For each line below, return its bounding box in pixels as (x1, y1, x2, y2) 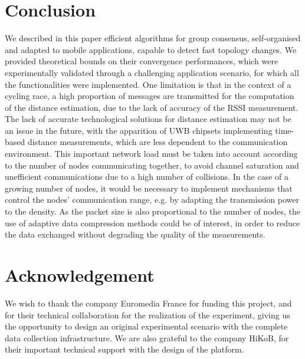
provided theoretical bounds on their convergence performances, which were (5, 55, 278, 67)
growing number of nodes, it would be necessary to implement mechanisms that (5, 182, 293, 194)
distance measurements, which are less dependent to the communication (27, 136, 288, 148)
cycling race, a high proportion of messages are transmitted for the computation (5, 90, 294, 102)
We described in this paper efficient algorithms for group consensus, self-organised (5, 32, 301, 44)
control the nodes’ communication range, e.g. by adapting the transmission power (5, 193, 300, 206)
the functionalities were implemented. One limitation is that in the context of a (5, 78, 291, 90)
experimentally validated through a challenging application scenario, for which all (5, 66, 299, 78)
